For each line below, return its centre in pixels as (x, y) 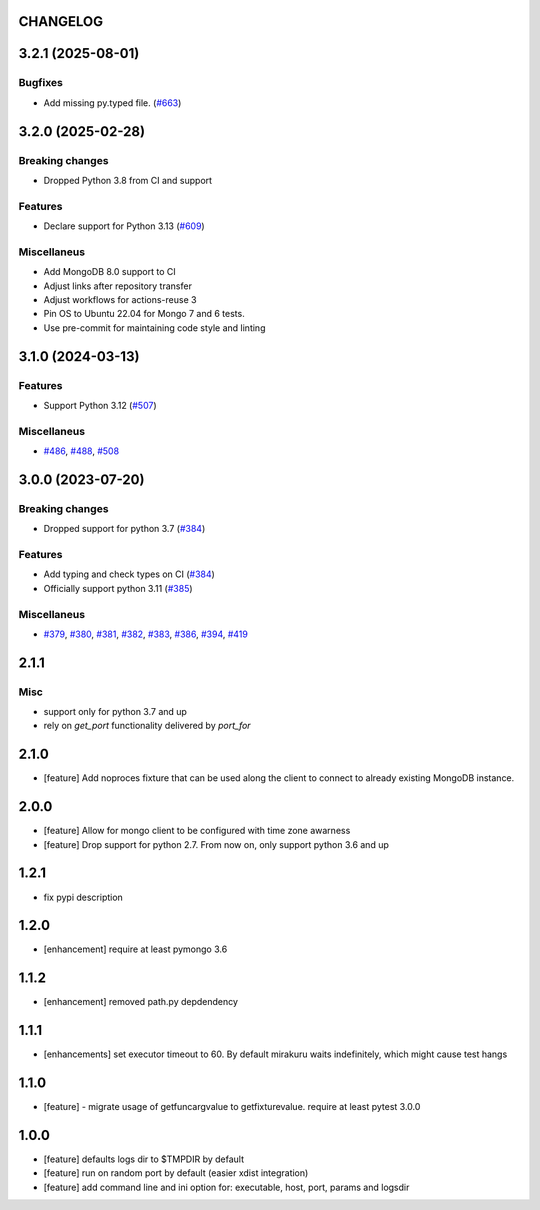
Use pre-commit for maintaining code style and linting (154, 327)
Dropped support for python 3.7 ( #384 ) (124, 529)
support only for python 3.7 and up (115, 712)
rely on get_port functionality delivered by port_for (147, 726)
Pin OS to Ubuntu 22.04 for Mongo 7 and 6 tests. (144, 314)
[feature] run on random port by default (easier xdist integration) (176, 1173)
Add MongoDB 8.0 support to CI (110, 272)
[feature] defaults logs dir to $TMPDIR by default (144, 1159)
